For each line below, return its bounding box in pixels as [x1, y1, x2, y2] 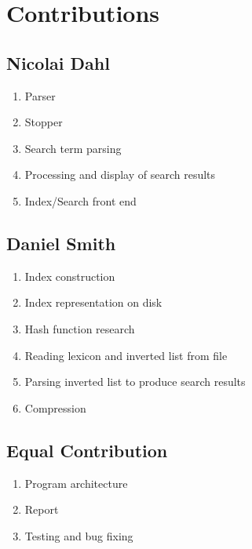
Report [24, 501, 59, 518]
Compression [24, 399, 86, 416]
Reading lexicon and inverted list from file [24, 347, 228, 363]
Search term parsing [24, 140, 122, 156]
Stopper [24, 114, 63, 130]
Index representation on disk [24, 294, 163, 311]
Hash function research [24, 320, 135, 336]
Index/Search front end [24, 192, 137, 209]
